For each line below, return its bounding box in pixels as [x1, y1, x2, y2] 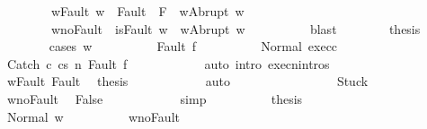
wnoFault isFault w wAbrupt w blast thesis [50, 19, 421, 38]
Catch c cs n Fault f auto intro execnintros [6, 54, 330, 73]
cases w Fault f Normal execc [49, 37, 338, 56]
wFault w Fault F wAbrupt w [50, 2, 245, 20]
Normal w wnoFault [6, 107, 180, 125]
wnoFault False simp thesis [6, 89, 303, 107]
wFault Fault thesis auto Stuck [6, 72, 369, 90]
